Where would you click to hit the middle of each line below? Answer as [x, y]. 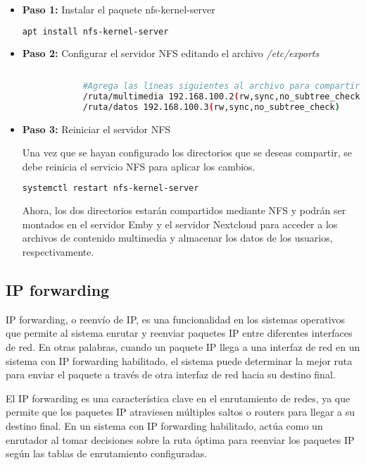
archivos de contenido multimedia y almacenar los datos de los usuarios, [177, 238]
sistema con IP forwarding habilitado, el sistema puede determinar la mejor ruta [179, 360]
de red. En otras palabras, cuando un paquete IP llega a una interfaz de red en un [183, 346]
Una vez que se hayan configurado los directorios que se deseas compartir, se [187, 153]
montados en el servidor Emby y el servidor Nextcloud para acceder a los [180, 224]
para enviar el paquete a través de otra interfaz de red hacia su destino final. [171, 374]
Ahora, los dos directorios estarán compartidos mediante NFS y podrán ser [184, 210]
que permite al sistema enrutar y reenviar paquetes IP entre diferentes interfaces [179, 333]
